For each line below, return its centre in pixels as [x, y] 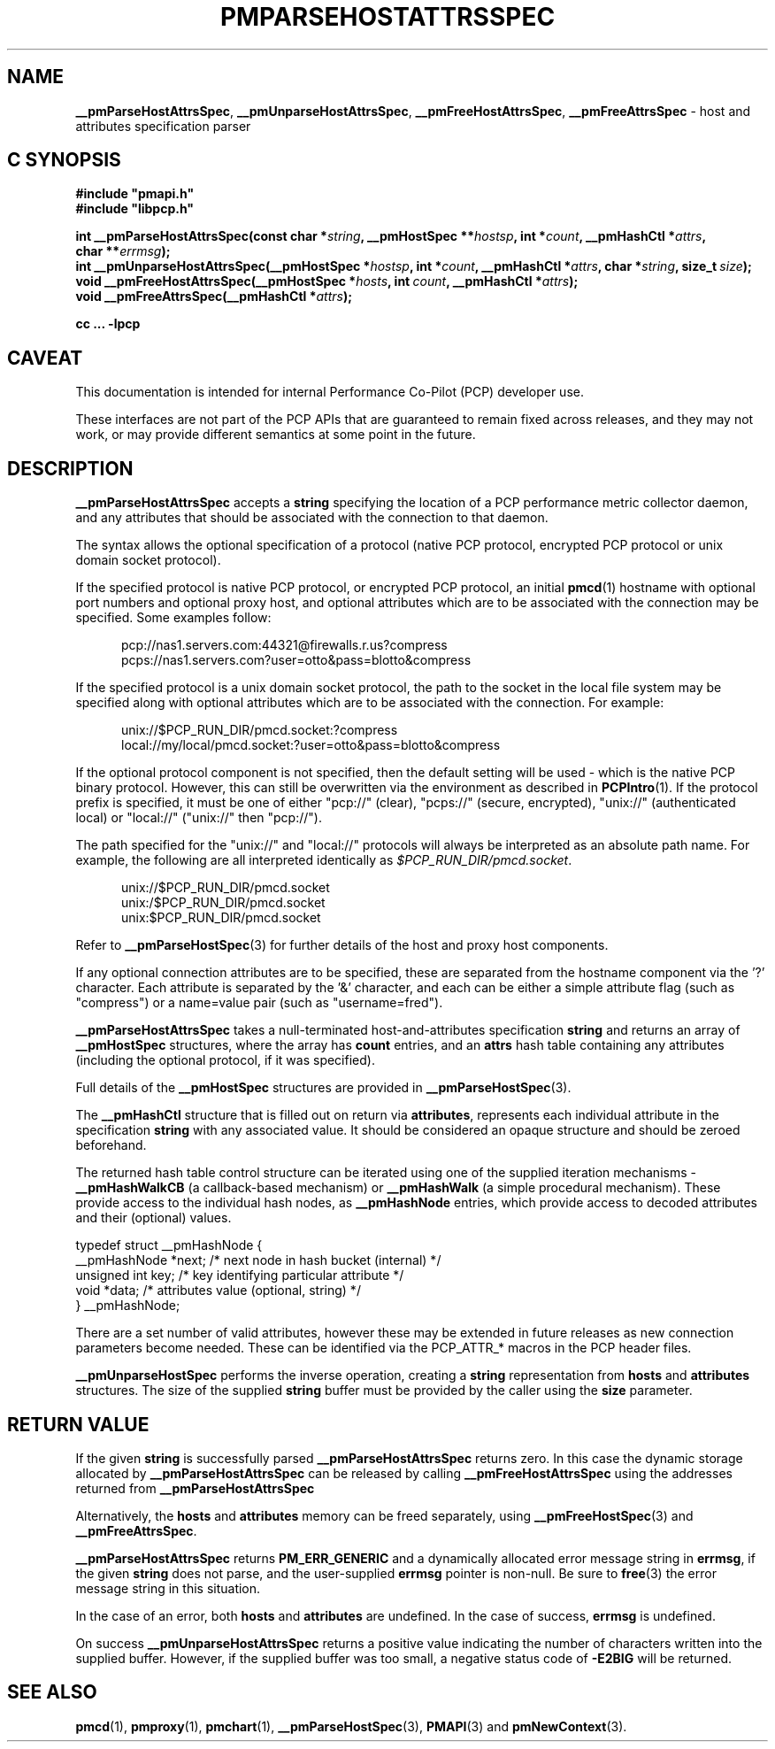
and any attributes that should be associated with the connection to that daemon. [312, 518]
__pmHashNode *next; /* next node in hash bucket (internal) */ [258, 1260]
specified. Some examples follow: [173, 618]
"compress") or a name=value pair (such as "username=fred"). [259, 1003]
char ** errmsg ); [123, 251]
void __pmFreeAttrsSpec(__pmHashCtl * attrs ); [214, 297]
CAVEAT [45, 358]
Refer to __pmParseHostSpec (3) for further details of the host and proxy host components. [342, 945]
